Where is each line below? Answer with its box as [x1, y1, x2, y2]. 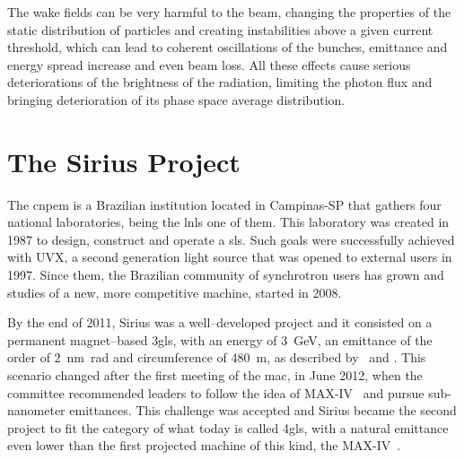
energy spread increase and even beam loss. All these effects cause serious [7, 55, 411, 74]
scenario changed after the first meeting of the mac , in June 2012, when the [7, 366, 423, 385]
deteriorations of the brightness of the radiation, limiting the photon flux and [7, 73, 433, 91]
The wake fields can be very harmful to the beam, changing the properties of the [7, 3, 451, 21]
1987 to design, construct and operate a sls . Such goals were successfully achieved [7, 230, 455, 248]
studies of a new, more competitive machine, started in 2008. [7, 282, 342, 301]
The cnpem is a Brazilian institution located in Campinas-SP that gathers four [7, 195, 442, 213]
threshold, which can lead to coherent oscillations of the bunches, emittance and [7, 38, 448, 56]
